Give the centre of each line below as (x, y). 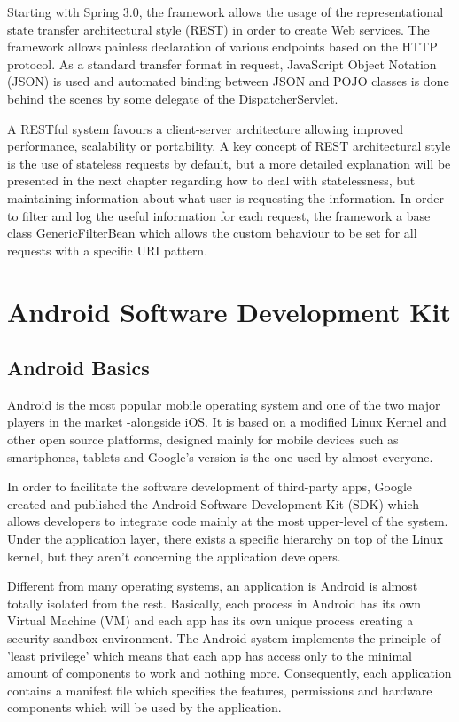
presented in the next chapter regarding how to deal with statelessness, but (211, 180)
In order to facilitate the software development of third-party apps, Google (210, 487)
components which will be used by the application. (144, 707)
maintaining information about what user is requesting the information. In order (226, 197)
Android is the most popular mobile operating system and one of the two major (224, 404)
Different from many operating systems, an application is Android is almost (213, 586)
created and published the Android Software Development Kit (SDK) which (213, 503)
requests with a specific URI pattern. (108, 250)
